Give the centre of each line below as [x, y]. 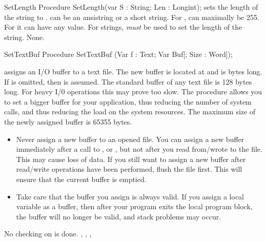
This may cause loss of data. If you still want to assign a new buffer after [131, 159]
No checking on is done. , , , [48, 234]
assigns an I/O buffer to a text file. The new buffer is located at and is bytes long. [133, 71]
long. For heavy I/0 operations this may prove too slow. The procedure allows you [133, 92]
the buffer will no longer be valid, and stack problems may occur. [119, 216]
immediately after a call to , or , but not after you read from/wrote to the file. [139, 149]
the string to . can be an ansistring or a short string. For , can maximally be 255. [132, 17]
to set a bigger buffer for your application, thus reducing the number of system [128, 101]
